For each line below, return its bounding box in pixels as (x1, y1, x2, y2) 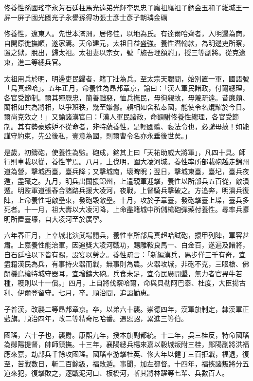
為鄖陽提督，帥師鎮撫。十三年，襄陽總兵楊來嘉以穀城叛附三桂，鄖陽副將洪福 (4, 339, 249, 349)
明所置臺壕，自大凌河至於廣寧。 (4, 213, 106, 224)
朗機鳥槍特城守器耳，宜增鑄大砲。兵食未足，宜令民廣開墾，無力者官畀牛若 (4, 268, 242, 278)
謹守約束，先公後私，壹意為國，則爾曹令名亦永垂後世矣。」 (4, 131, 191, 141)
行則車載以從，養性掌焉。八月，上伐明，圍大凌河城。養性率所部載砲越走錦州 (4, 156, 249, 167)
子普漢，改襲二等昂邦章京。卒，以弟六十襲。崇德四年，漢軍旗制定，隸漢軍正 (4, 304, 249, 314)
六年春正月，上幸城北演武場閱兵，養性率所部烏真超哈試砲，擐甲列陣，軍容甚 (4, 230, 249, 240)
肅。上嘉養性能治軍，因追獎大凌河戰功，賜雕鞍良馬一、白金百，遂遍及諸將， (4, 240, 249, 250)
